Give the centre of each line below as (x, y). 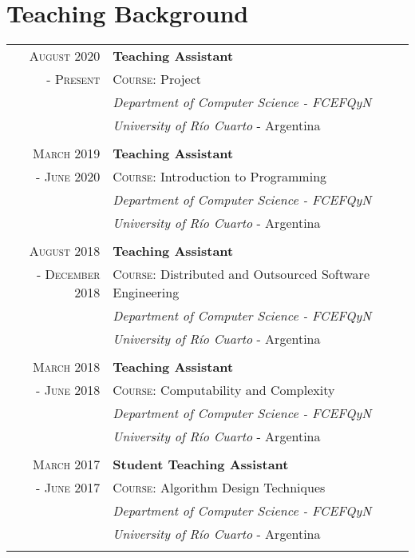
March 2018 (67, 367)
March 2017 (67, 464)
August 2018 (65, 251)
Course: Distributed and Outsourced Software (241, 274)
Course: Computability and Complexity (224, 390)
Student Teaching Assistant (201, 464)
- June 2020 (68, 177)
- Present (73, 79)
